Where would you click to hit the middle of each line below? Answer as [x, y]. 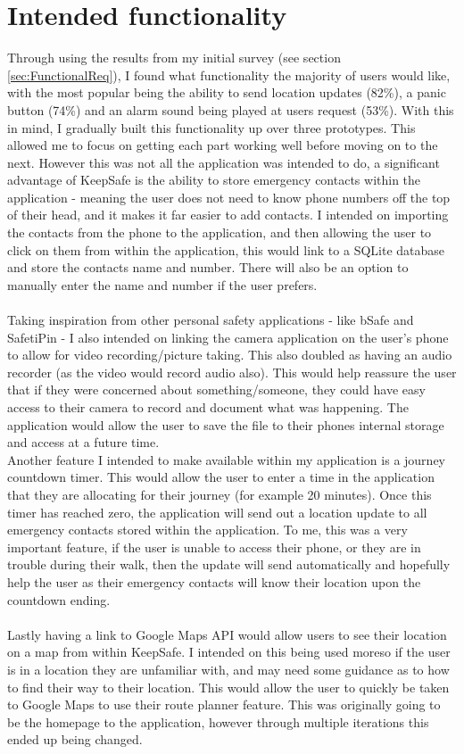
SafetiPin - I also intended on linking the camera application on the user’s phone [228, 337]
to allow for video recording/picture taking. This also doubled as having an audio [230, 355]
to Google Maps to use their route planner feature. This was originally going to [224, 704]
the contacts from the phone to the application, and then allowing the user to [220, 232]
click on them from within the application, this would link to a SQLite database [226, 249]
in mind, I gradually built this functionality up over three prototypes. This [211, 127]
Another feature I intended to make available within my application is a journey [226, 459]
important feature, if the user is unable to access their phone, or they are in [214, 547]
